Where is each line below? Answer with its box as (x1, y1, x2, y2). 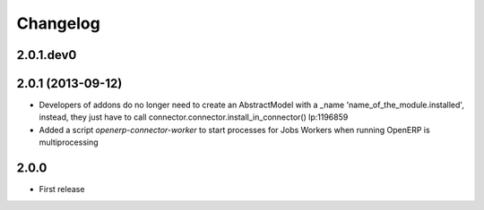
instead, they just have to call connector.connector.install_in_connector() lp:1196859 (39, 112, 349, 122)
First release (39, 184, 85, 195)
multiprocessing (39, 137, 99, 147)
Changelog (16, 13, 100, 33)
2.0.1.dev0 (16, 47, 77, 63)
